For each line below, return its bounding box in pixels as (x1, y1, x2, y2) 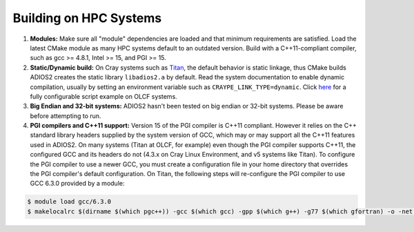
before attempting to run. (30, 111, 101, 120)
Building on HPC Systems (12, 10, 162, 26)
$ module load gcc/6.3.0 (27, 197, 112, 206)
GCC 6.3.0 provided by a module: (30, 180, 125, 188)
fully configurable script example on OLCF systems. (30, 92, 177, 100)
